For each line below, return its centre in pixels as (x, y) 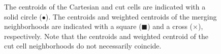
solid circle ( (23, 16)
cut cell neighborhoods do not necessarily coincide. (83, 46)
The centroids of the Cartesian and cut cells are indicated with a (105, 6)
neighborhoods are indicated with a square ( (73, 26)
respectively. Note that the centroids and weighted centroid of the (106, 36)
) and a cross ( (170, 26)
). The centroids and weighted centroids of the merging (131, 16)
